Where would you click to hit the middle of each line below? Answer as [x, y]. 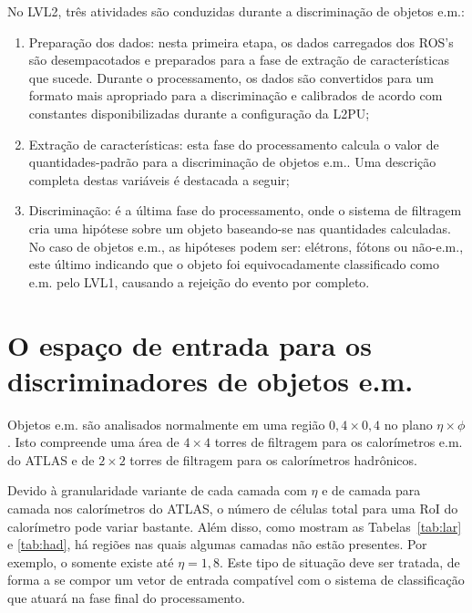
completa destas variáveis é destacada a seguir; [159, 179]
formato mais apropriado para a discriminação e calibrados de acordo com [236, 95]
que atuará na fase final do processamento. [126, 597]
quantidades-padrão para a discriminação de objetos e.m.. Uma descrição [232, 162]
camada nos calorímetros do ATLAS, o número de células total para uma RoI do [233, 508]
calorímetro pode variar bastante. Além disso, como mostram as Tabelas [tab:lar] [235, 526]
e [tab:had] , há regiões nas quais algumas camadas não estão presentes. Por [217, 544]
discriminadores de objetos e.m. [210, 380]
